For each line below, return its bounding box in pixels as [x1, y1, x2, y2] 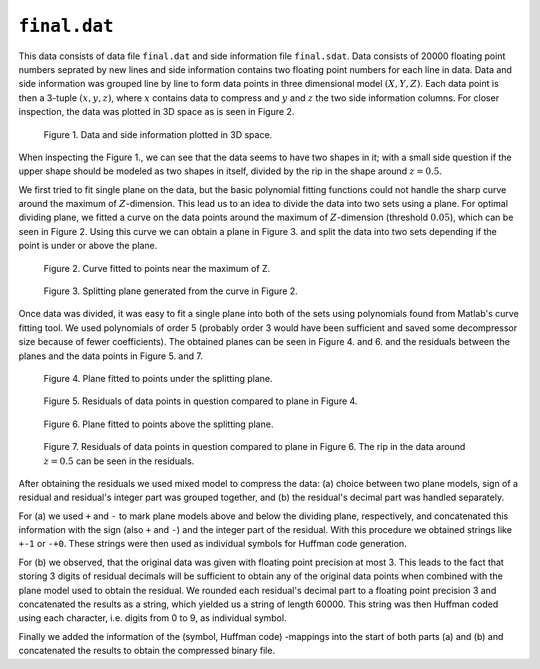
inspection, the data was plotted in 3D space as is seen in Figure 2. [18, 106, 295, 118]
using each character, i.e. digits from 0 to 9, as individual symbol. [18, 612, 287, 624]
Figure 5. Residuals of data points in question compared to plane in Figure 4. [43, 395, 358, 407]
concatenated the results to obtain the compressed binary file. [18, 645, 275, 657]
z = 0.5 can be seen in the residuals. [43, 455, 195, 467]
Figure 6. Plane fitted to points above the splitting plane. [43, 418, 274, 430]
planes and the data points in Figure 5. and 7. [18, 350, 204, 362]
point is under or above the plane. [18, 240, 158, 252]
